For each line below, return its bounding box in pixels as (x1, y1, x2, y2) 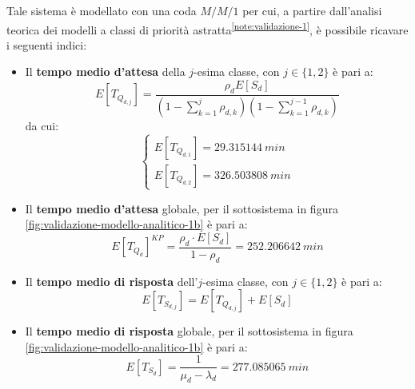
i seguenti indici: (6, 36, 87, 53)
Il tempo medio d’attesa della (25, 63, 186, 80)
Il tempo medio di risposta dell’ (25, 272, 198, 289)
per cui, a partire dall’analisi (242, 2, 382, 18)
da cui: (25, 117, 59, 133)
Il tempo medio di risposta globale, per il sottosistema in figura (25, 323, 353, 339)
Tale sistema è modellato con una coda (6, 2, 197, 18)
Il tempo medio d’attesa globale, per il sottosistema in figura (25, 200, 338, 216)
